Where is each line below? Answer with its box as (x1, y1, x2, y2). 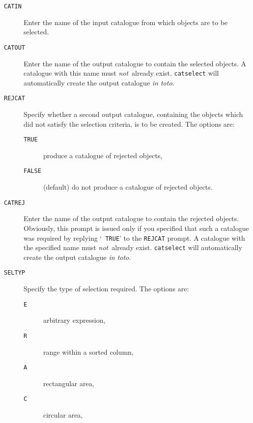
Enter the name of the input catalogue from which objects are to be (24, 17, 228, 27)
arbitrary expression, (43, 315, 106, 325)
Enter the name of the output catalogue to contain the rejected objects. (24, 213, 239, 224)
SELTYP (4, 269, 25, 277)
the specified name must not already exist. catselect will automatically (24, 242, 242, 253)
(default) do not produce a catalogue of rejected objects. (43, 182, 213, 192)
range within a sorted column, (43, 346, 134, 357)
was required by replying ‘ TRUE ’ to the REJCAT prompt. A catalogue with (24, 232, 245, 243)
